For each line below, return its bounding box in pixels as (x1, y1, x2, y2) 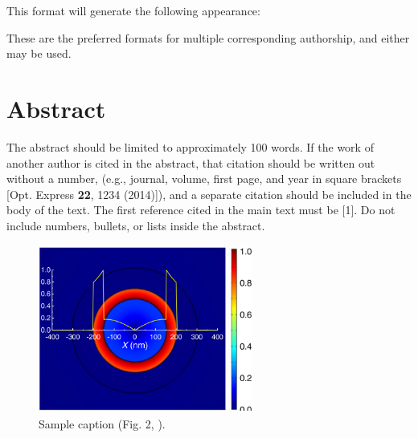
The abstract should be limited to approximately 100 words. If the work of (6, 138, 374, 155)
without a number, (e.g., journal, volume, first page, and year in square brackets (6, 170, 402, 187)
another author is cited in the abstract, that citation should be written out (6, 154, 375, 171)
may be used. (6, 45, 72, 62)
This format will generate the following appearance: (6, 2, 260, 18)
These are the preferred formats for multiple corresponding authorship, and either (6, 29, 410, 46)
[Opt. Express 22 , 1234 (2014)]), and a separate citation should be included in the (6, 185, 412, 202)
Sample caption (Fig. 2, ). (39, 415, 166, 432)
